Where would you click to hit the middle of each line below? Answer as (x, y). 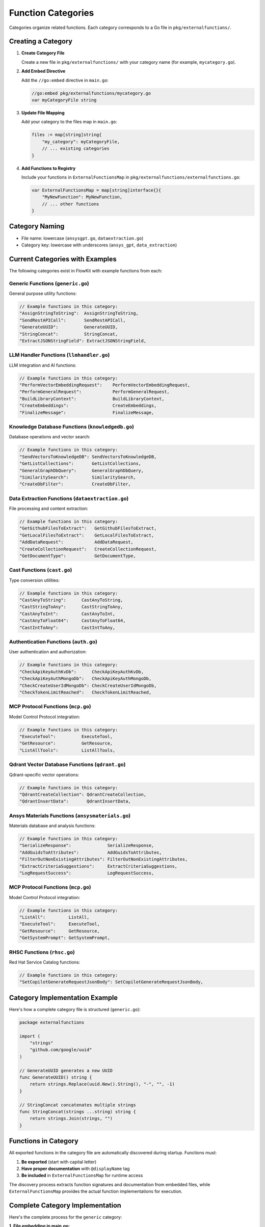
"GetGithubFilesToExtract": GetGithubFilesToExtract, (88, 528)
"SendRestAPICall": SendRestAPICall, (73, 320)
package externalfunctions (52, 1022)
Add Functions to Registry (49, 168)
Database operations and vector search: (50, 437)
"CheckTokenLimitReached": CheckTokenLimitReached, (85, 692)
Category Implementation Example (63, 998)
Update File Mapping (43, 112)
